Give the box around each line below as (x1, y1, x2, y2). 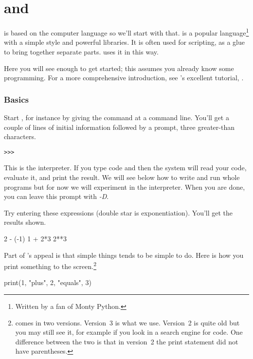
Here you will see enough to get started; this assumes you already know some (4, 63, 234, 73)
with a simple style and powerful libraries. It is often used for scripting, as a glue (4, 37, 245, 47)
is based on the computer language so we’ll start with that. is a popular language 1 (4, 26, 249, 37)
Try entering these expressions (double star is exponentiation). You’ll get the (4, 207, 233, 217)
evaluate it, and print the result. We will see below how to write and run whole (4, 172, 240, 182)
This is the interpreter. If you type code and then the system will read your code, (4, 162, 247, 173)
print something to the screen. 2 (4, 260, 97, 271)
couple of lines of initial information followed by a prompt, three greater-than (4, 122, 235, 132)
